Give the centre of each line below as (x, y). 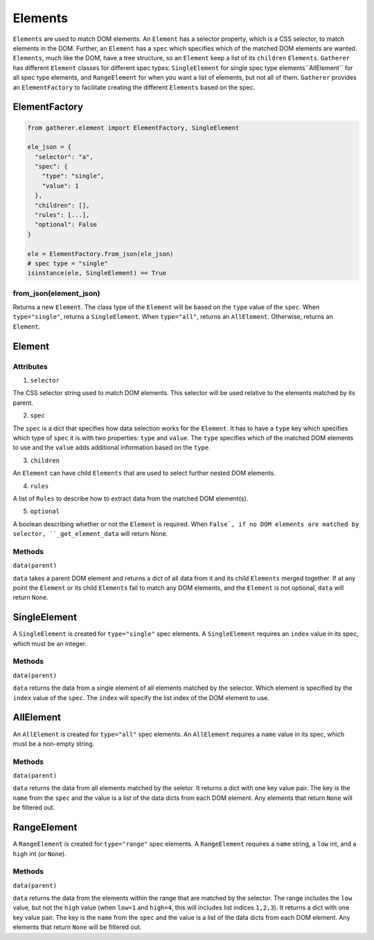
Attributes (30, 366)
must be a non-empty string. (54, 743)
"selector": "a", (64, 157)
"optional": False (66, 225)
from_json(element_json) (56, 293)
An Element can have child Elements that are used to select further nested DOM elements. (144, 473)
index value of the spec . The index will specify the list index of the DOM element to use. (141, 697)
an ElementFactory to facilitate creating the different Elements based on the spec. (134, 87)
